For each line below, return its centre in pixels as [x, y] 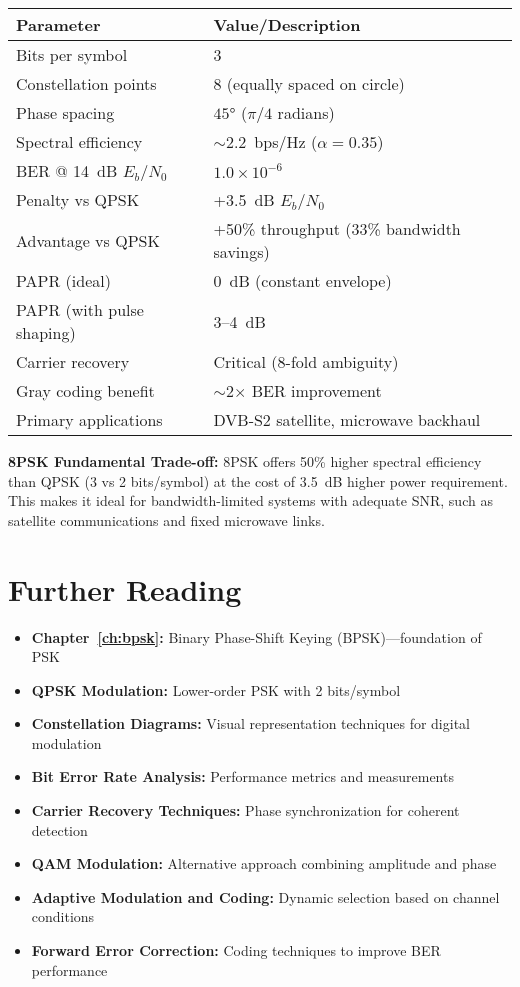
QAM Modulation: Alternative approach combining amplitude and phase [264, 863]
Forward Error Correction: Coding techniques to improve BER [236, 950]
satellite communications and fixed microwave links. [166, 519]
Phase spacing [65, 112]
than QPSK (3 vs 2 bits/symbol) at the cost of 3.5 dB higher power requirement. [258, 480]
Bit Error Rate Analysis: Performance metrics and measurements [242, 776]
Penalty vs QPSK [78, 199]
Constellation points [86, 83]
